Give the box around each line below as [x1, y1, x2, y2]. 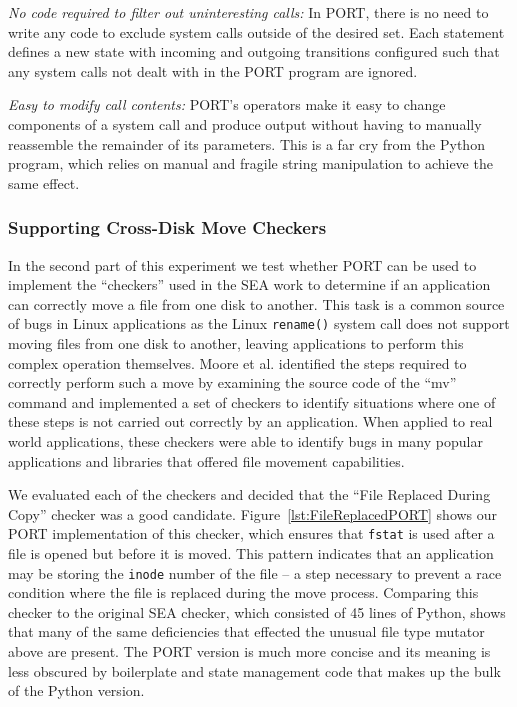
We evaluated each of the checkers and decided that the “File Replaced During [8, 484, 491, 505]
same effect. [8, 172, 80, 193]
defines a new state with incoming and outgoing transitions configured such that [8, 41, 500, 62]
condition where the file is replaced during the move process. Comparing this [8, 582, 479, 603]
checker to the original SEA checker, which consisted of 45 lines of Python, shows [8, 601, 506, 622]
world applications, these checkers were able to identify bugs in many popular [8, 430, 483, 451]
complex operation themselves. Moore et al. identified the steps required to [8, 352, 467, 373]
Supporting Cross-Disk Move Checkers [8, 215, 327, 240]
